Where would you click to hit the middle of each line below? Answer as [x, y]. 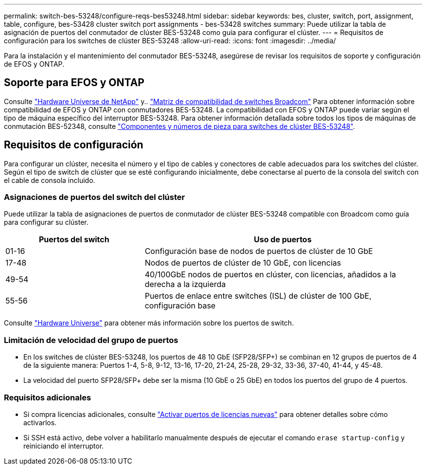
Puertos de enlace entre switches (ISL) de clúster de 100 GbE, [258, 296]
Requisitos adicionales [48, 397]
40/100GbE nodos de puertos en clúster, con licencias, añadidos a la [270, 275]
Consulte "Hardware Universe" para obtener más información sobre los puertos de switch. [149, 323]
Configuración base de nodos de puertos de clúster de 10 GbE [259, 251]
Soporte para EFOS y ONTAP [74, 83]
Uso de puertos [283, 240]
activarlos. [40, 422]
